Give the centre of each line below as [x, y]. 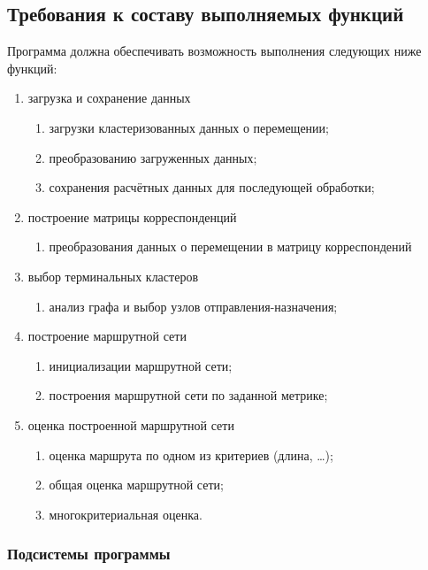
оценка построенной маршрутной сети [131, 424]
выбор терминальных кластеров [113, 276]
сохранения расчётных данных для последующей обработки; [212, 187]
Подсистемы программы [89, 554]
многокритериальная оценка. [126, 514]
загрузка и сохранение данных [109, 98]
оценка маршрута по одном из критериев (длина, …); [191, 454]
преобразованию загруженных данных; [153, 157]
